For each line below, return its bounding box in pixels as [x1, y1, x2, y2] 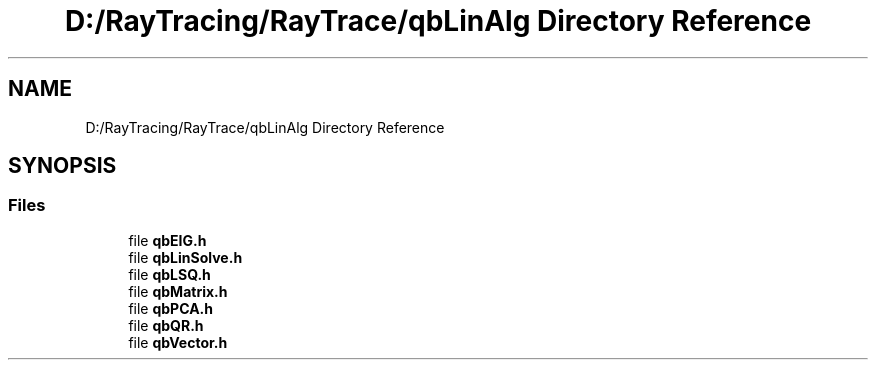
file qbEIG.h [128, 231, 207, 249]
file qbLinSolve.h [128, 248, 243, 266]
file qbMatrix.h [128, 282, 228, 300]
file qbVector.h [128, 333, 228, 351]
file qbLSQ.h [128, 265, 211, 283]
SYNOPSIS [8, 153, 117, 179]
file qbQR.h [128, 316, 204, 334]
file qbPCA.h [128, 299, 213, 317]
